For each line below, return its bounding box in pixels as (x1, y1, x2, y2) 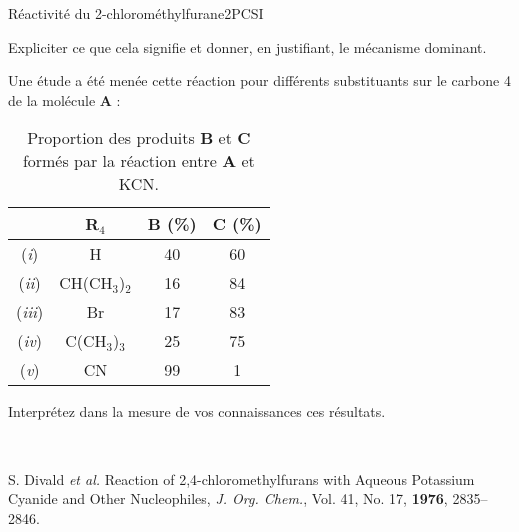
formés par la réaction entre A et (22, 149, 255, 173)
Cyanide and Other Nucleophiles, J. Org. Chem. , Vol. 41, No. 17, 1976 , (8, 488, 448, 509)
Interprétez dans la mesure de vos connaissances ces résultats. (8, 401, 386, 422)
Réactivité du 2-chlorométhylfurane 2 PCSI (8, 3, 264, 23)
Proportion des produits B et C (27, 126, 251, 150)
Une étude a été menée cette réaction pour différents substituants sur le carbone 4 (8, 70, 511, 91)
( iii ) (16, 300, 44, 324)
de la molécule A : (8, 89, 121, 110)
